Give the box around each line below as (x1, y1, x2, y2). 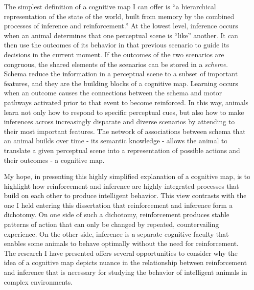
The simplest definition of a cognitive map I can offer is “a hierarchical (4, 1, 216, 11)
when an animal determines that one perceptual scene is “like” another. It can (4, 30, 238, 40)
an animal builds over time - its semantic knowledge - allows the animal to (4, 135, 228, 146)
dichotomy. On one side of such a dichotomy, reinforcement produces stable (4, 209, 230, 220)
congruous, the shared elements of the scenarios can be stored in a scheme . (4, 59, 228, 69)
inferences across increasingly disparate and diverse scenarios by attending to (4, 116, 235, 127)
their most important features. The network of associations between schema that (4, 126, 246, 136)
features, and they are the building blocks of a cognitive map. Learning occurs (4, 78, 238, 88)
